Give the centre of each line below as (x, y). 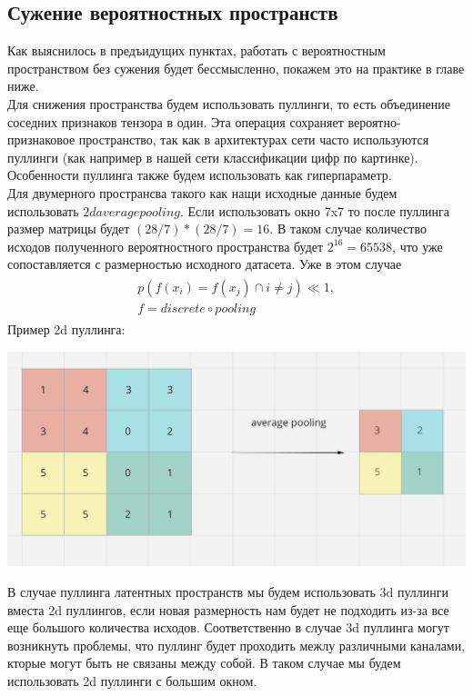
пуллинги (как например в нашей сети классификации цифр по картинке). (213, 157)
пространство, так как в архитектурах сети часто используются (254, 139)
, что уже (418, 246)
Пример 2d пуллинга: (66, 329)
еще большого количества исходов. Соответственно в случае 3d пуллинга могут (228, 627)
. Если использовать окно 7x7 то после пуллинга (315, 210)
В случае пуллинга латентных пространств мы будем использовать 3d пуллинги (228, 591)
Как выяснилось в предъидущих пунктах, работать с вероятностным (196, 50)
